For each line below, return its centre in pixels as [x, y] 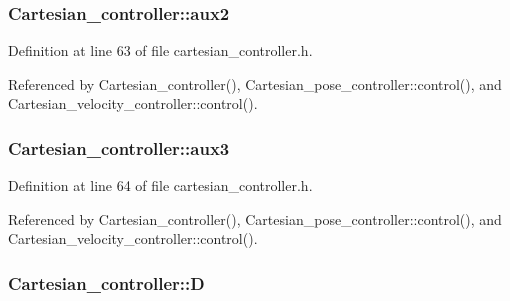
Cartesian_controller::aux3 [119, 147]
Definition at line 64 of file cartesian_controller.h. [160, 185]
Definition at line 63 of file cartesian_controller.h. [160, 50]
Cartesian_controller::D [106, 282]
